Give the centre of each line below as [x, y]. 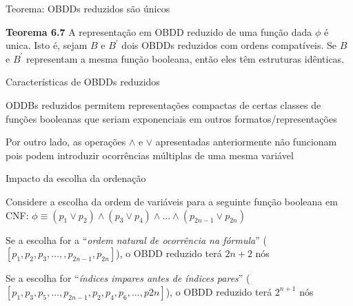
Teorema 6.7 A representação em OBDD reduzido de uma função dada [159, 31]
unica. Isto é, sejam [47, 45]
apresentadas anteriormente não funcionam [246, 142]
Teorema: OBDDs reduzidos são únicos [88, 8]
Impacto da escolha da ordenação [76, 178]
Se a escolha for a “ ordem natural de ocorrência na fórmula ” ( [136, 239]
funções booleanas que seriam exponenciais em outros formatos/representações [171, 118]
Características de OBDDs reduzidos [83, 82]
